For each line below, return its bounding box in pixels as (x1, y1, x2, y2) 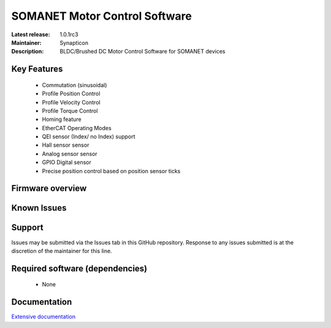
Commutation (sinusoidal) (42, 81, 107, 88)
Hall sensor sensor (42, 141, 89, 149)
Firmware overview (11, 183, 87, 193)
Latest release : (11, 31, 50, 38)
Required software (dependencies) (11, 263, 148, 273)
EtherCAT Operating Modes (42, 124, 112, 131)
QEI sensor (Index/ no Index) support (42, 133, 135, 141)
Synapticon (59, 39, 89, 46)
